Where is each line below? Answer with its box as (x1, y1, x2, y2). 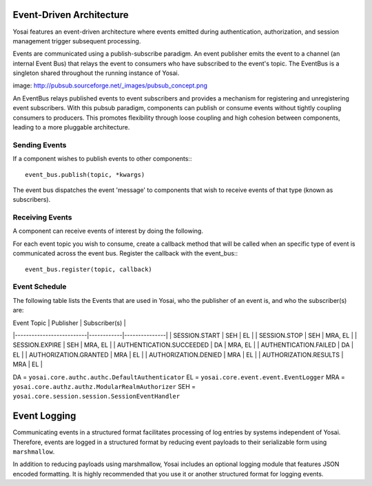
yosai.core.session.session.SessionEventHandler (12, 392, 180, 401)
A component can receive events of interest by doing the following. (12, 227, 203, 235)
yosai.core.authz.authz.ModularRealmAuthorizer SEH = (12, 382, 196, 390)
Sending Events (12, 140, 67, 149)
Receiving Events (12, 213, 72, 222)
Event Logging (12, 410, 76, 422)
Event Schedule (12, 282, 67, 292)
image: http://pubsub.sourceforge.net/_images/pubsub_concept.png (12, 81, 208, 89)
